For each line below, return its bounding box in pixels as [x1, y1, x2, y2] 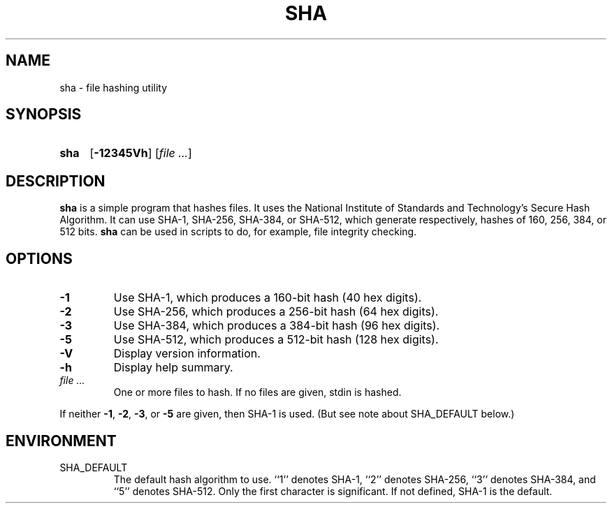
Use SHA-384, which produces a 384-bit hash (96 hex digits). [113, 318, 440, 333]
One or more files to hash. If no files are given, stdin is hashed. [113, 386, 402, 399]
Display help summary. [113, 360, 233, 375]
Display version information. [113, 346, 261, 361]
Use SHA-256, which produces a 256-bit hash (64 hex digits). [113, 304, 439, 319]
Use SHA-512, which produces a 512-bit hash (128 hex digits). [113, 332, 439, 347]
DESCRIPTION [6, 172, 105, 190]
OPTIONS [6, 249, 73, 267]
